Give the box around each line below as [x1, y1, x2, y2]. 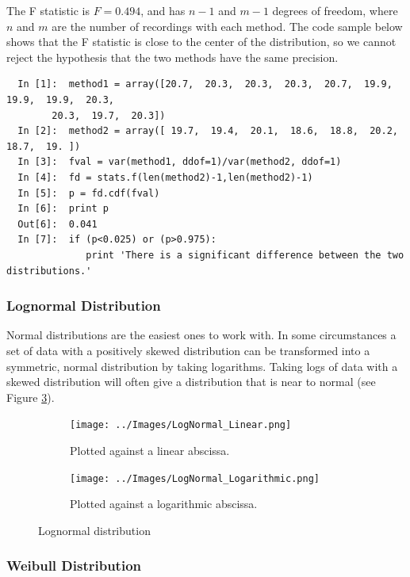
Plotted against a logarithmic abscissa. [70, 495, 258, 512]
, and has [140, 2, 186, 18]
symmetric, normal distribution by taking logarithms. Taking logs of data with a [6, 357, 398, 374]
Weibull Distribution [6, 556, 141, 575]
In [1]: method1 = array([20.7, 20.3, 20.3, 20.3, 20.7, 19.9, [17, 78, 393, 90]
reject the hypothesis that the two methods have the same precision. [6, 48, 339, 65]
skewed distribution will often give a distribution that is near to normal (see [6, 373, 376, 390]
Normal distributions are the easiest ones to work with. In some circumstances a [6, 327, 397, 343]
